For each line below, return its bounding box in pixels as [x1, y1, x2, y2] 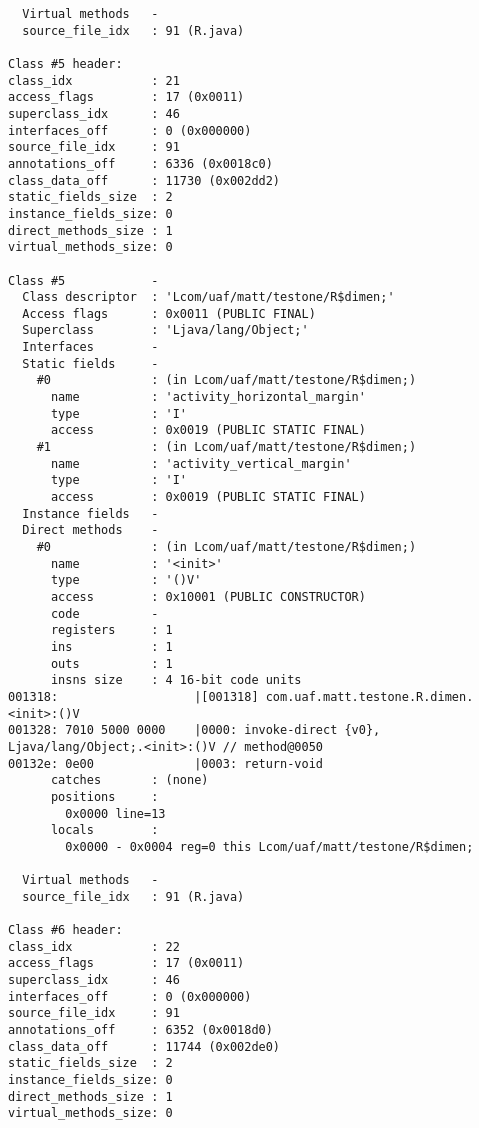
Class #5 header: [8, 56, 123, 71]
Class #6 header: [8, 923, 123, 938]
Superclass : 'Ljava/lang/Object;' [22, 323, 309, 338]
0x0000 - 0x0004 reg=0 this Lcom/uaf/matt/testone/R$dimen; [65, 839, 474, 854]
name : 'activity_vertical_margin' [50, 456, 352, 471]
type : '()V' [50, 573, 202, 588]
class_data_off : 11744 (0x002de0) [8, 1039, 281, 1054]
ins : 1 [50, 639, 173, 654]
